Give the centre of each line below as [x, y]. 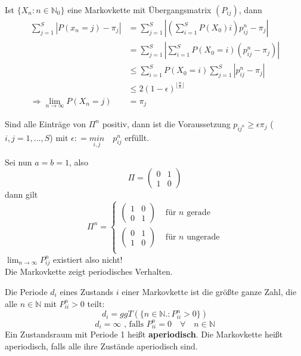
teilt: [96, 303]
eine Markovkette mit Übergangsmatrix [139, 10]
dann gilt [21, 194]
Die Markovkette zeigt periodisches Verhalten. [89, 271]
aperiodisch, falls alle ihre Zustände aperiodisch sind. [101, 346]
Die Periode [26, 291]
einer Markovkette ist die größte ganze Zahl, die [209, 291]
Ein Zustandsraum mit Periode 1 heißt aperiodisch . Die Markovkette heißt [144, 334]
